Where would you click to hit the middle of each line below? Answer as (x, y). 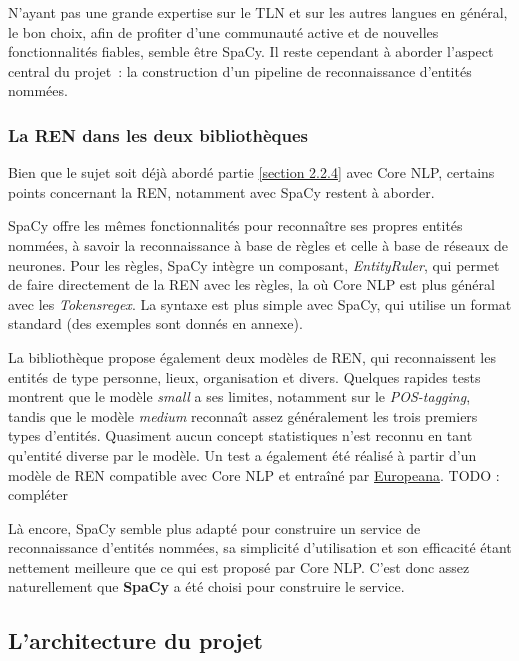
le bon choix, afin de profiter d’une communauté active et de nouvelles (223, 31)
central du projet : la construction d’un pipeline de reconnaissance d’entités (240, 70)
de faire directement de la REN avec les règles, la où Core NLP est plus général (251, 284)
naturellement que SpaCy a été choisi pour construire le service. (206, 586)
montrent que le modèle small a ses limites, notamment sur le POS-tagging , (239, 396)
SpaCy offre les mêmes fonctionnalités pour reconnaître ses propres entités (235, 225)
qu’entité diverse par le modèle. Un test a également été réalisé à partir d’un (242, 454)
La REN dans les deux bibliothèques (158, 134)
